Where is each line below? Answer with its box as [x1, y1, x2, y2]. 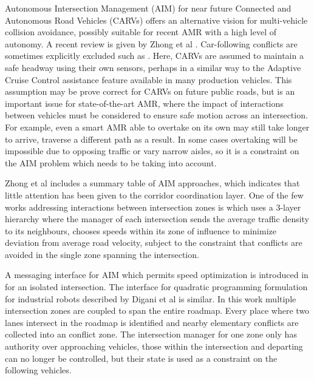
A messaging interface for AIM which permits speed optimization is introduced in [5, 268, 309, 281]
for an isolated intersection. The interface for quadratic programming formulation [5, 280, 308, 293]
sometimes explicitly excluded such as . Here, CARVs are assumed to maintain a [5, 49, 304, 62]
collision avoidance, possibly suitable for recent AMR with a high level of [5, 25, 277, 38]
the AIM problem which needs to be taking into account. [5, 156, 217, 169]
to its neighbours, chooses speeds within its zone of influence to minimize [5, 224, 276, 237]
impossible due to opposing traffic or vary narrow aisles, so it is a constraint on [5, 144, 299, 157]
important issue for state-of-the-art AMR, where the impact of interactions [5, 97, 284, 109]
